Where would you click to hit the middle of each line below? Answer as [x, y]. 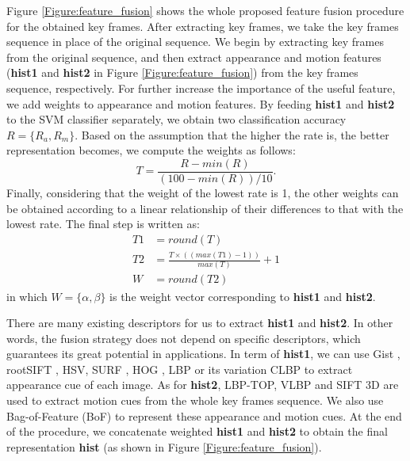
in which [27, 296]
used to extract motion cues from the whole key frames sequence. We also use [195, 400]
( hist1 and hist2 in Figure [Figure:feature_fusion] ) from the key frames [182, 72]
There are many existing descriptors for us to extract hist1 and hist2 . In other [200, 323]
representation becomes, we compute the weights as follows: [151, 150]
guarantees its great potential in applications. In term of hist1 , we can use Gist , [203, 354]
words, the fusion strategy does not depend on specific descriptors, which [184, 338]
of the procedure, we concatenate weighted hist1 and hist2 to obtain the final [197, 431]
